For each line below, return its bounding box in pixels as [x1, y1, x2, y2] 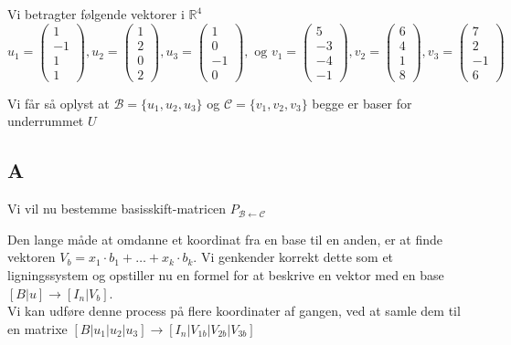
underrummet [7, 111, 84, 131]
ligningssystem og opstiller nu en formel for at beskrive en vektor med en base [7, 265, 444, 284]
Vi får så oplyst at [7, 93, 110, 112]
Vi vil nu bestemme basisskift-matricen [7, 199, 227, 218]
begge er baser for [312, 93, 412, 112]
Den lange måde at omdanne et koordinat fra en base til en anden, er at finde [7, 229, 442, 248]
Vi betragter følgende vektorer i [7, 5, 185, 23]
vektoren [7, 247, 56, 267]
